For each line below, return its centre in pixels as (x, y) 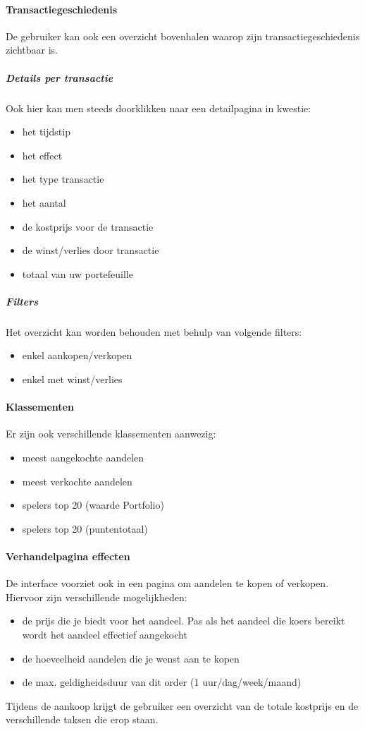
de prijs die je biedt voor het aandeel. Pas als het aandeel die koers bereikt (184, 621)
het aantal (44, 202)
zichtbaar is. (32, 50)
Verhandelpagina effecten (68, 556)
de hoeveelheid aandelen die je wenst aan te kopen (131, 658)
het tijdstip (46, 132)
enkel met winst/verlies (72, 379)
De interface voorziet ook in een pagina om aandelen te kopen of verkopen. (167, 583)
